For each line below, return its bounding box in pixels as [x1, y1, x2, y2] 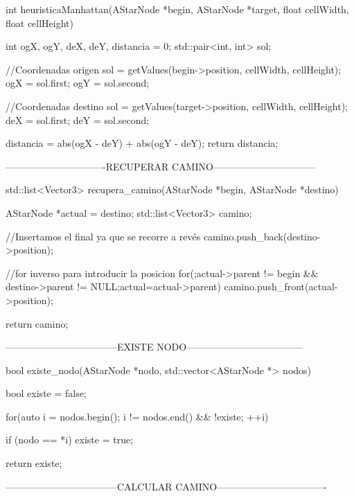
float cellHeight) [6, 15, 73, 30]
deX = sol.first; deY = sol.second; [6, 112, 150, 127]
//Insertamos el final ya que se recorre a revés [6, 229, 201, 243]
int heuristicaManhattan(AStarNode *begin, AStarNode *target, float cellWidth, [6, 2, 349, 16]
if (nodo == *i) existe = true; [6, 432, 134, 447]
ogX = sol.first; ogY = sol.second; [6, 76, 150, 90]
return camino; [6, 316, 69, 330]
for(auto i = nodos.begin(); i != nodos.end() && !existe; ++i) [6, 409, 269, 423]
